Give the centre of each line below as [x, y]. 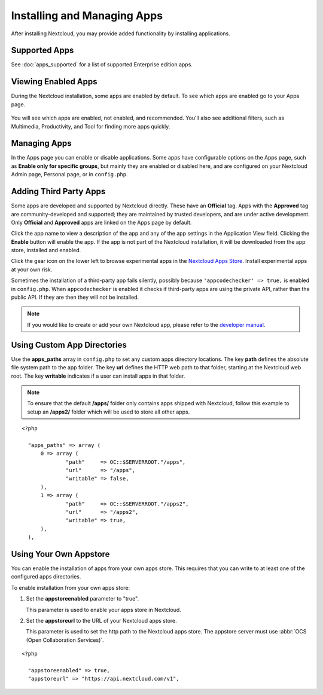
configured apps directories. [46, 577]
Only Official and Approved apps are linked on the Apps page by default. [101, 222]
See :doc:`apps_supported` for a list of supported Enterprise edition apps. [102, 65]
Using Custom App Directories [69, 345]
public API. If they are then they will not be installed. [75, 297]
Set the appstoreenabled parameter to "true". [83, 599]
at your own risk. [32, 270]
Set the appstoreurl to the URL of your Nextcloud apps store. [102, 621]
